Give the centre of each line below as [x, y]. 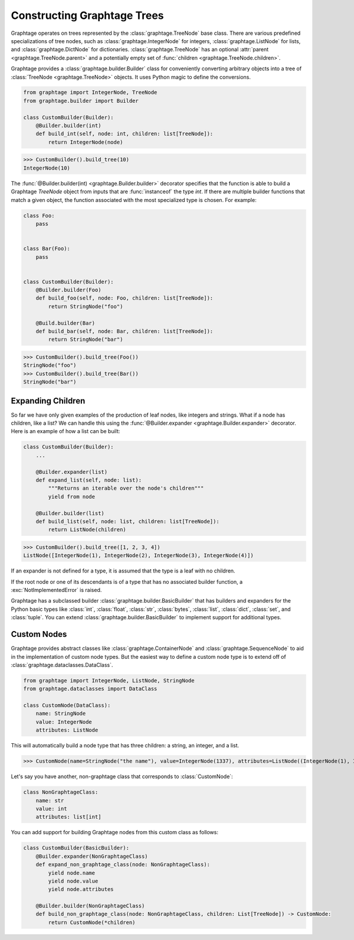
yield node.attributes [81, 889]
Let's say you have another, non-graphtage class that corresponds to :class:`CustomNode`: [122, 776]
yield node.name [72, 873]
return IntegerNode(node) [86, 142]
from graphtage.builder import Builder [81, 101]
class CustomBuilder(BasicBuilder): [76, 848]
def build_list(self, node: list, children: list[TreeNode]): [127, 521]
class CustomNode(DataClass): [67, 705]
